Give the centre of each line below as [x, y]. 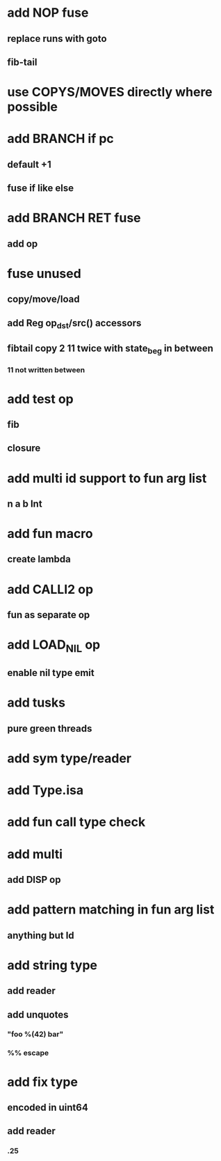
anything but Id [41, 935]
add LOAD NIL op [54, 646]
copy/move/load [43, 299]
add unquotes [38, 1014]
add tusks [36, 703]
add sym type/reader [69, 758]
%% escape [28, 1053]
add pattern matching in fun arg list [111, 910]
